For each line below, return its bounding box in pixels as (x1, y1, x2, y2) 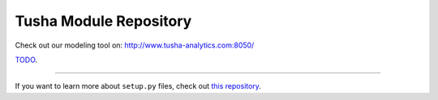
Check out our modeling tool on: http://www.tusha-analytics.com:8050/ (15, 40, 255, 50)
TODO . (15, 55, 38, 65)
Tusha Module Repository (15, 12, 192, 30)
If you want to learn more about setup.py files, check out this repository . (15, 81, 261, 91)
